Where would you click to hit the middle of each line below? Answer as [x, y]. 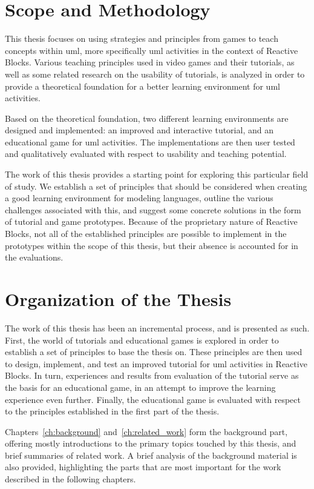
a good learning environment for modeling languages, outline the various [139, 198]
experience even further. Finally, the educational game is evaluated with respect [153, 399]
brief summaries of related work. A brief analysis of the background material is [151, 455]
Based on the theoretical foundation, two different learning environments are [147, 118]
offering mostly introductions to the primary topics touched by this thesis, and [151, 443]
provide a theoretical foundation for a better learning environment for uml [142, 86]
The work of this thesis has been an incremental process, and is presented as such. [157, 328]
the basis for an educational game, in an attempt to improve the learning [140, 387]
